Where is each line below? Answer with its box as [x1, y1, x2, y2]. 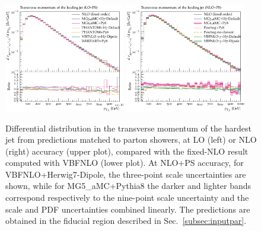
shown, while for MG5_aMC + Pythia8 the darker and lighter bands [5, 179, 252, 192]
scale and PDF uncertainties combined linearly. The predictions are [5, 203, 250, 215]
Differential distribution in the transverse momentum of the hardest [5, 121, 252, 134]
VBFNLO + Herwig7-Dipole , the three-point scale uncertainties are [5, 168, 246, 180]
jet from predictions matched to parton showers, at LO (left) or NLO [5, 133, 257, 146]
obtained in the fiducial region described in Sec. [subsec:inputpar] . [5, 214, 247, 227]
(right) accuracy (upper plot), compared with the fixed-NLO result [5, 145, 249, 157]
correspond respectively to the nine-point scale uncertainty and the [5, 191, 249, 204]
